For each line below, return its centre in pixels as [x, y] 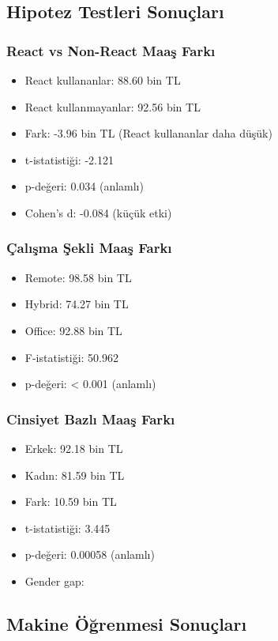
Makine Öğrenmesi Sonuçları [127, 623]
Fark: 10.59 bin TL [71, 501]
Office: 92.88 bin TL [73, 330]
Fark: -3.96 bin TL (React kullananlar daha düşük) [148, 133]
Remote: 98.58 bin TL [78, 277]
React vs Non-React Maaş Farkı [111, 50]
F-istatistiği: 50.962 [71, 357]
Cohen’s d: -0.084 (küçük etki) [98, 212]
